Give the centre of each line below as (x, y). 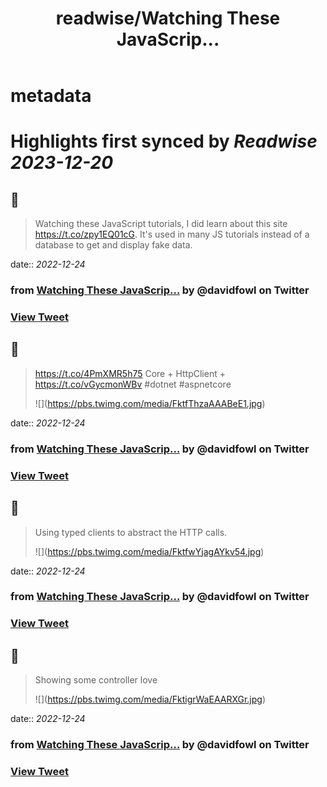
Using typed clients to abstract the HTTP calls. (131, 532)
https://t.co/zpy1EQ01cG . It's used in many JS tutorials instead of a (172, 234)
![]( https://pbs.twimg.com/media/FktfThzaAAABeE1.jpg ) (150, 403)
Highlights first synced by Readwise (164, 141)
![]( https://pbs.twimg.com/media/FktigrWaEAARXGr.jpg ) (150, 699)
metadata (51, 96)
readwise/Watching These (168, 18)
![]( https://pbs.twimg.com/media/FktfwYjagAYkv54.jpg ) (149, 551)
